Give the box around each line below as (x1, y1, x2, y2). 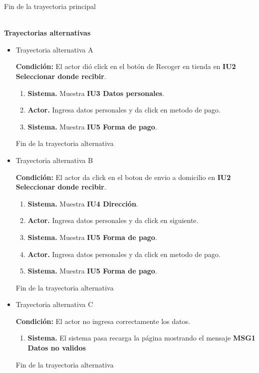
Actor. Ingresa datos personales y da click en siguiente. (27, 215, 199, 225)
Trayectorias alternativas (4, 27, 91, 38)
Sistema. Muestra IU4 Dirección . (27, 198, 138, 208)
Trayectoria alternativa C (15, 299, 93, 309)
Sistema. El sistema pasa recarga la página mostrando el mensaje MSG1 (27, 332, 256, 343)
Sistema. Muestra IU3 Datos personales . (27, 87, 165, 98)
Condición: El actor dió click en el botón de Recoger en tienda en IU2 (15, 61, 236, 71)
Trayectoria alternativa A (15, 44, 93, 54)
